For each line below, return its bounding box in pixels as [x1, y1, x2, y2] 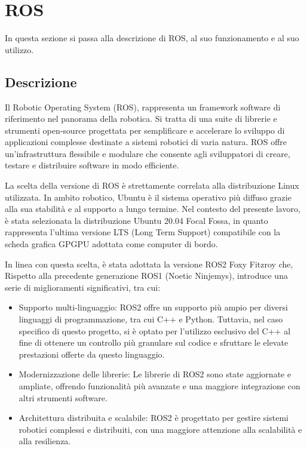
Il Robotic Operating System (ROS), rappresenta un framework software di [5, 100, 281, 113]
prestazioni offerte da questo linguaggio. [19, 347, 165, 360]
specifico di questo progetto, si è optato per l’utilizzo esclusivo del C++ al [19, 324, 291, 337]
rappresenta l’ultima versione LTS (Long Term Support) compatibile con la [5, 226, 281, 238]
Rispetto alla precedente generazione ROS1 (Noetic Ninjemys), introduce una [5, 269, 288, 282]
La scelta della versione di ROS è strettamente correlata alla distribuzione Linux [5, 179, 299, 192]
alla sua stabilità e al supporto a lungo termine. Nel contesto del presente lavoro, [5, 202, 300, 215]
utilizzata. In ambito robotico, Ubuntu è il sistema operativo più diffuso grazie [5, 190, 291, 203]
